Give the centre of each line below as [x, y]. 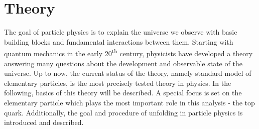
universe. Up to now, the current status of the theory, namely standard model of [128, 73]
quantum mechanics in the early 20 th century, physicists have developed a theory [128, 52]
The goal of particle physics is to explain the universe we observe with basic [121, 32]
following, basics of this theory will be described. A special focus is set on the [123, 93]
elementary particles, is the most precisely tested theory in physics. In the [118, 83]
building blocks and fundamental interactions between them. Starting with [119, 41]
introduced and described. [44, 122]
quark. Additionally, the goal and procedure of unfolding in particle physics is [123, 112]
